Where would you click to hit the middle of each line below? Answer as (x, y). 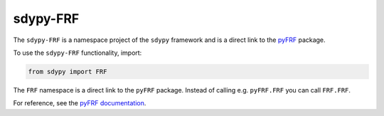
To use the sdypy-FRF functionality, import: (78, 53)
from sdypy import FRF (68, 72)
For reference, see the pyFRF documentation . (80, 103)
